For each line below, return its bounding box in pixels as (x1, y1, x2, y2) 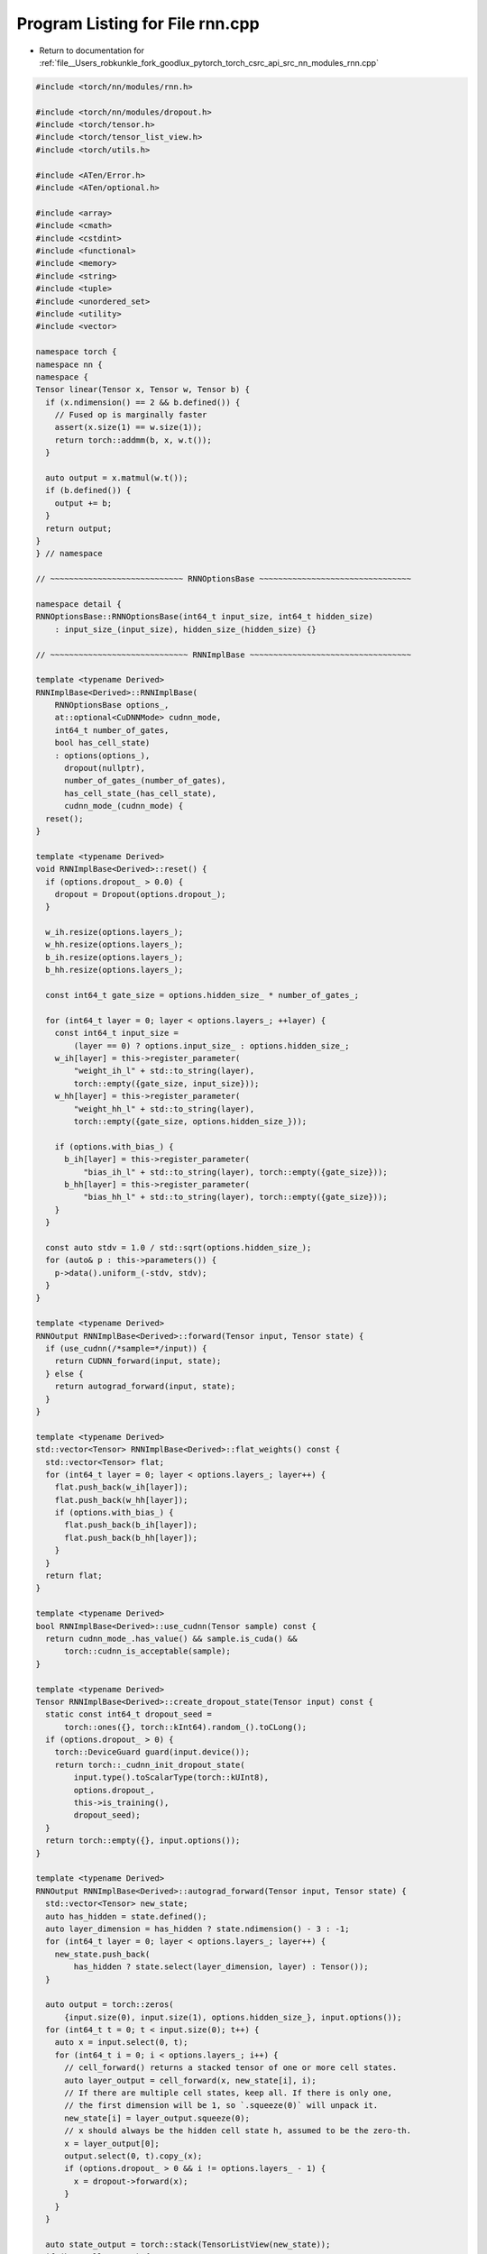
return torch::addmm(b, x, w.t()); (54, 435, 212, 445)
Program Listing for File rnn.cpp (16, 14, 261, 33)
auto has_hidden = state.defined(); (45, 1911, 207, 1921)
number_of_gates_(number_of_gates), (64, 775, 226, 786)
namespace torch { (35, 347, 117, 357)
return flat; (45, 1571, 103, 1581)
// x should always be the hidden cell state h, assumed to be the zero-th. (64, 2126, 412, 2136)
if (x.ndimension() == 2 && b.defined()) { (45, 397, 241, 408)
